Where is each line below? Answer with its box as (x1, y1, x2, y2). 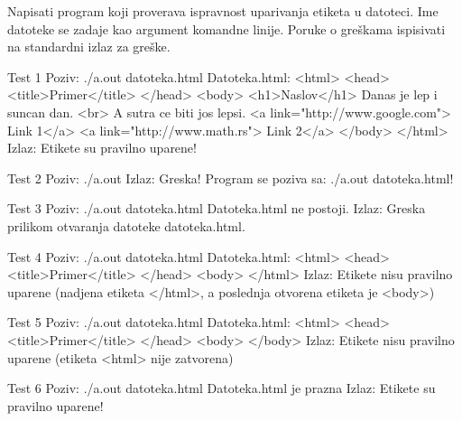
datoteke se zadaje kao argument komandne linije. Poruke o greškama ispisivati (7, 19, 446, 38)
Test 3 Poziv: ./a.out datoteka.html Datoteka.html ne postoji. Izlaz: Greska (7, 199, 426, 218)
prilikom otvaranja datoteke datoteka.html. (7, 216, 245, 235)
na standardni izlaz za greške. (7, 37, 171, 56)
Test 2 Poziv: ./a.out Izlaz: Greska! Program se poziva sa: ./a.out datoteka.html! (7, 168, 454, 187)
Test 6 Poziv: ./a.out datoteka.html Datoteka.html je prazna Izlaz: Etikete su (7, 379, 436, 398)
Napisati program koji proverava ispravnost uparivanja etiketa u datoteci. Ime (7, 2, 439, 20)
